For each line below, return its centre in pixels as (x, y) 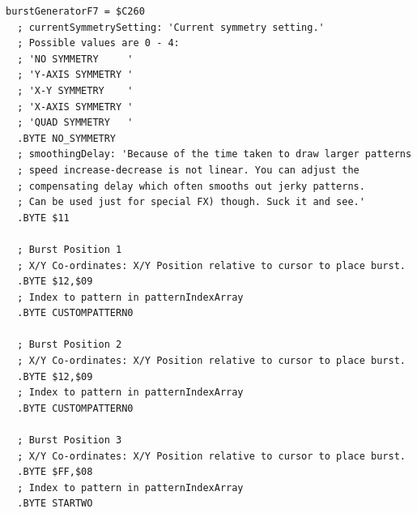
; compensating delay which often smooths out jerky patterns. (191, 186)
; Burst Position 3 (70, 440)
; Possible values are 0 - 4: (98, 43)
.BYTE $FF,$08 (55, 472)
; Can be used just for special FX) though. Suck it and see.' (191, 202)
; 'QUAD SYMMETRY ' (75, 123)
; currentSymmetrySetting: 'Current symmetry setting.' (171, 27)
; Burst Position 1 (70, 249)
